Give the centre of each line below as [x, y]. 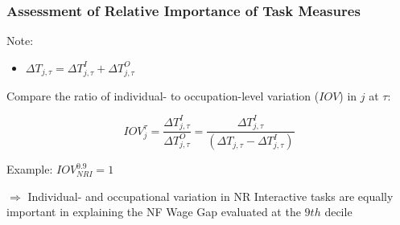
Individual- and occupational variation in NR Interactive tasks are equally [210, 196]
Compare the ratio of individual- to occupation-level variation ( [163, 95]
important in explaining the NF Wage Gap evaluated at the [154, 212]
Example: [30, 169]
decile [338, 212]
